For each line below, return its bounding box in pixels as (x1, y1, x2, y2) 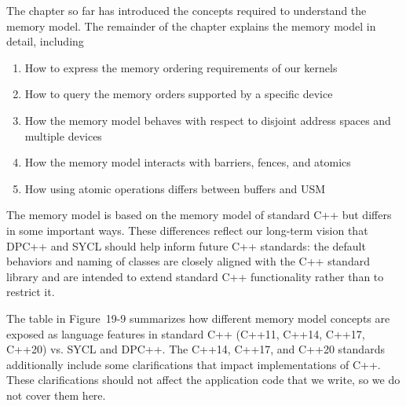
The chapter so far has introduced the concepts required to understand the (6, 2, 367, 18)
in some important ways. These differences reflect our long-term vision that (6, 221, 368, 238)
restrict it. (6, 283, 55, 300)
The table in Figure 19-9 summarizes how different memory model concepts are (6, 309, 390, 326)
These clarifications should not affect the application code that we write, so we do (6, 371, 401, 388)
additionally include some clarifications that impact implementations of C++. (6, 356, 381, 372)
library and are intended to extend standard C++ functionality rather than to (6, 268, 384, 284)
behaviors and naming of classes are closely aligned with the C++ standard (6, 253, 370, 269)
